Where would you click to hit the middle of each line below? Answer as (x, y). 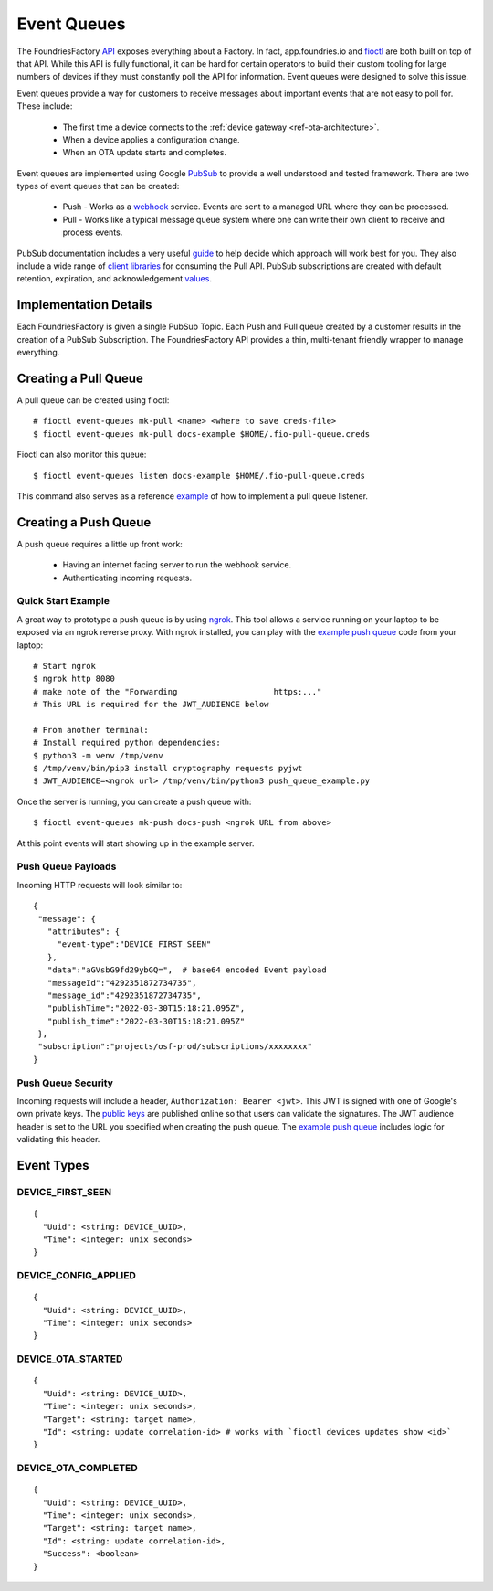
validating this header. (58, 1140)
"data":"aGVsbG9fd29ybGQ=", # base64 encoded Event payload (187, 970)
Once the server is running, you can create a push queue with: (134, 801)
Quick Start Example (63, 601)
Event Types (53, 1165)
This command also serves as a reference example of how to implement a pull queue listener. (193, 496)
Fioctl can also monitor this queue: (82, 455)
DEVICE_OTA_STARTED (70, 1359)
